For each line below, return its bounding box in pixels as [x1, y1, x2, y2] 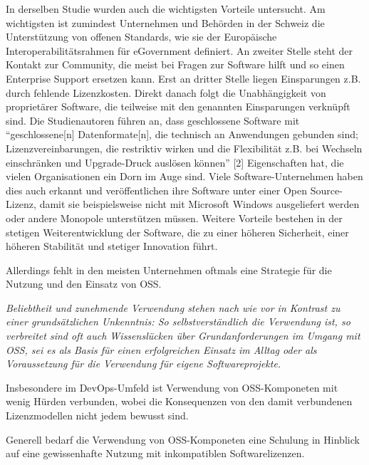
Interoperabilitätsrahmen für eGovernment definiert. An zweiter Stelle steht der [6, 43, 353, 58]
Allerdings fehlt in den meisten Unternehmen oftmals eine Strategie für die [6, 262, 332, 277]
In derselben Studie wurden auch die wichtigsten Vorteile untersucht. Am [6, 1, 326, 16]
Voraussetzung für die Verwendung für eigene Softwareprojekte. [6, 356, 281, 371]
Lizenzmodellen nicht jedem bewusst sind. [6, 408, 189, 423]
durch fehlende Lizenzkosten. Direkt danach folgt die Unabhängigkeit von [6, 85, 326, 100]
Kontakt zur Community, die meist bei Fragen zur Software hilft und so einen [6, 57, 345, 72]
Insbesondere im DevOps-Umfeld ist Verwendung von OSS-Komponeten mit [6, 380, 338, 395]
